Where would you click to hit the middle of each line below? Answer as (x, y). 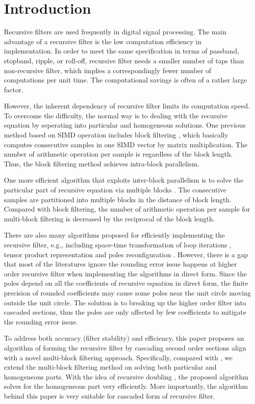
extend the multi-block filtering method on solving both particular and (110, 367)
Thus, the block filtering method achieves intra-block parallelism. (102, 163)
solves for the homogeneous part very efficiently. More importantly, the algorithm (126, 386)
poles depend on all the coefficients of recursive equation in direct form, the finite (126, 283)
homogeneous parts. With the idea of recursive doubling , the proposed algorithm (126, 376)
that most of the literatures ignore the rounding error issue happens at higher (121, 264)
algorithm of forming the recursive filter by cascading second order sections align (125, 347)
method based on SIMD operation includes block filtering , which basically (116, 135)
